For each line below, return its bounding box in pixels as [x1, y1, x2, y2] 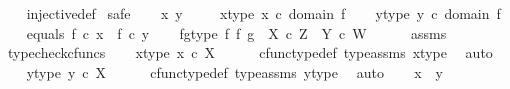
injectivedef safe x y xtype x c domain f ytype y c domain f [26, 3, 501, 23]
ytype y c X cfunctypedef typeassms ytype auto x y [26, 61, 444, 82]
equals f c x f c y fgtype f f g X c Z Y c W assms [26, 22, 447, 43]
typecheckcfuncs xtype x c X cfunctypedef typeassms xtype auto [7, 42, 493, 63]
